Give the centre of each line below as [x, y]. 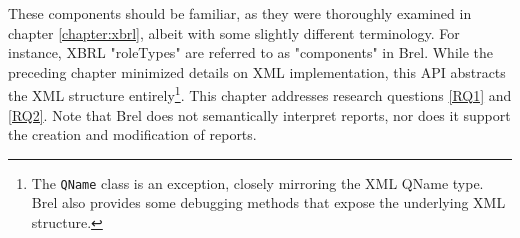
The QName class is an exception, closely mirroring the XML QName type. [257, 182]
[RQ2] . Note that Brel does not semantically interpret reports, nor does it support [259, 114]
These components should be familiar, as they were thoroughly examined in [240, 13]
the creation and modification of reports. [132, 134]
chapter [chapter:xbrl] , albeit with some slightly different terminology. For [234, 32]
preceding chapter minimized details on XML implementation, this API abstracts [257, 71]
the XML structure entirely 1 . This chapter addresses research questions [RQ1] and [260, 94]
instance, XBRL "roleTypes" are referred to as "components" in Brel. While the [250, 52]
